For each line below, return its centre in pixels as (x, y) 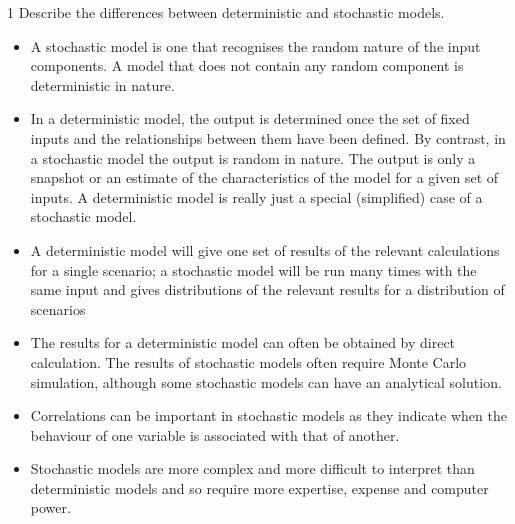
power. (50, 507)
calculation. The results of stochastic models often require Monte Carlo (248, 361)
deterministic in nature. (102, 84)
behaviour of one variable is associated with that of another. (215, 434)
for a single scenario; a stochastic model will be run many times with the (253, 269)
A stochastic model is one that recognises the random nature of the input (255, 45)
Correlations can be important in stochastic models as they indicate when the (268, 415)
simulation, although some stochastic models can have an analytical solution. (266, 381)
